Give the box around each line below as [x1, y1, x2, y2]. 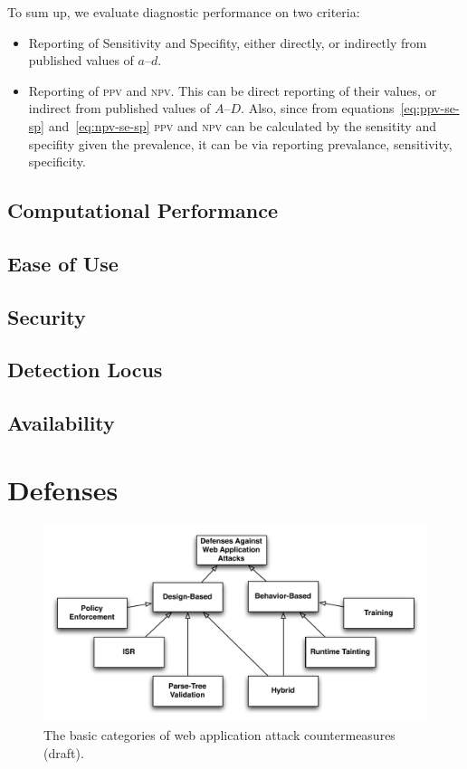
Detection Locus [7, 356, 163, 384]
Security [7, 302, 86, 330]
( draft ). [43, 743, 84, 762]
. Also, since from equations [241, 99, 395, 118]
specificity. [28, 152, 86, 171]
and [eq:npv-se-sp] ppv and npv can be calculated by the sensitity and [48, 116, 436, 135]
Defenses [7, 470, 119, 508]
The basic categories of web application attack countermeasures [43, 726, 396, 744]
